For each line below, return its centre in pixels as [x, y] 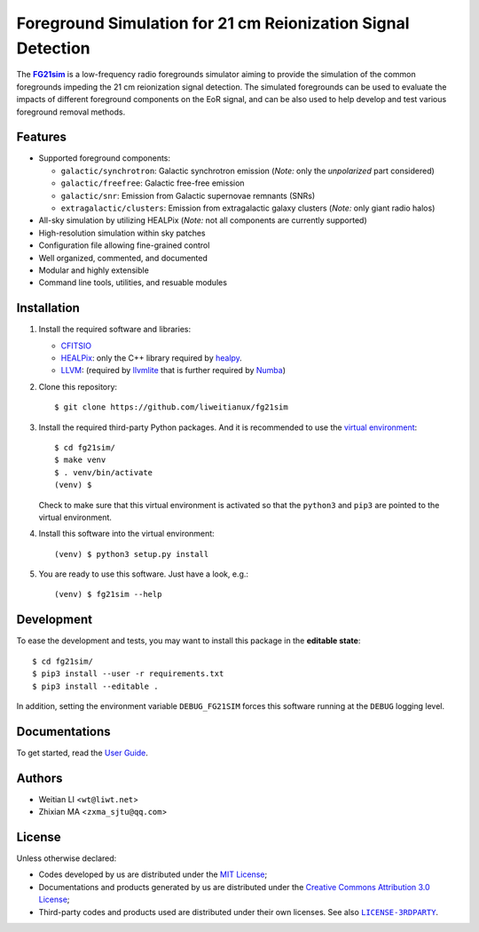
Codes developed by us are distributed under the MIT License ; [153, 874]
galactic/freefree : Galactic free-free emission [153, 183]
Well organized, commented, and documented [123, 258]
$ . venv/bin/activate [104, 472]
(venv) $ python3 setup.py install [132, 554]
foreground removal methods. [71, 112]
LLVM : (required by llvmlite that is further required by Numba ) [173, 370]
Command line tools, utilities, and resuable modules [133, 283]
